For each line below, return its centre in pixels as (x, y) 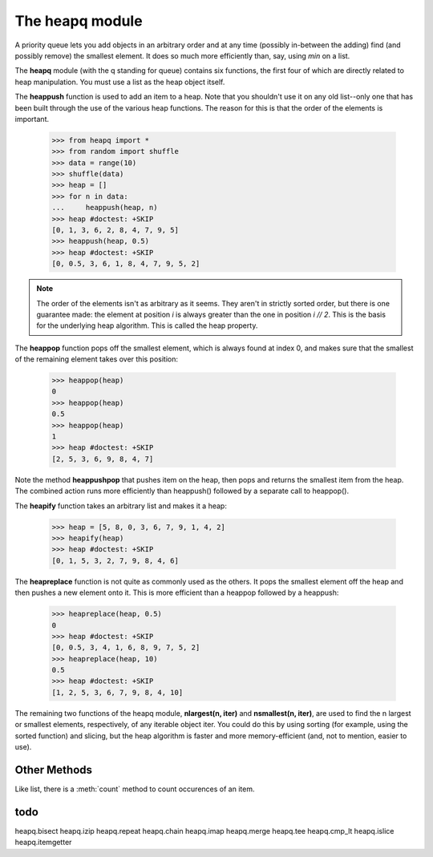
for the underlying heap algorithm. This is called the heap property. (147, 325)
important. (32, 119)
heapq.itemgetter (43, 843)
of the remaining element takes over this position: (97, 359)
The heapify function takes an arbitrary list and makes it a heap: (121, 506)
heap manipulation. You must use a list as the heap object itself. (120, 82)
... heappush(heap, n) (105, 208)
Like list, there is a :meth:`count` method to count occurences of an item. (135, 789)
